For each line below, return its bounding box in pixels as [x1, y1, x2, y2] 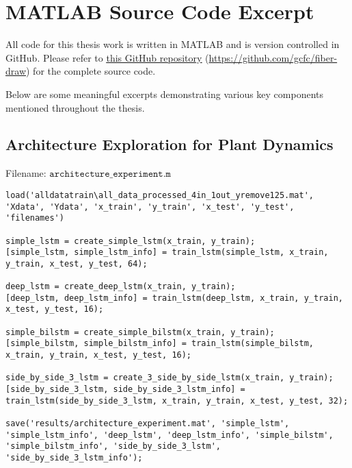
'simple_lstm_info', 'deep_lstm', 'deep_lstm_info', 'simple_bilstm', [5, 430, 334, 440]
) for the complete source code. [26, 64, 156, 78]
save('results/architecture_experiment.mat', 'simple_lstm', [5, 419, 290, 429]
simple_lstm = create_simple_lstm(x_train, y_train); [5, 236, 256, 246]
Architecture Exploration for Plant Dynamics [5, 134, 334, 155]
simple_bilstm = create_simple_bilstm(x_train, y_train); [5, 327, 275, 337]
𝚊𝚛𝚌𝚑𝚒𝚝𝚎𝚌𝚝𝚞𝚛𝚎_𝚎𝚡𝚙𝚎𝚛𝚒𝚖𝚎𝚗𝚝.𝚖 [49, 169, 171, 180]
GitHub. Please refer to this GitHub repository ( [5, 50, 209, 64]
